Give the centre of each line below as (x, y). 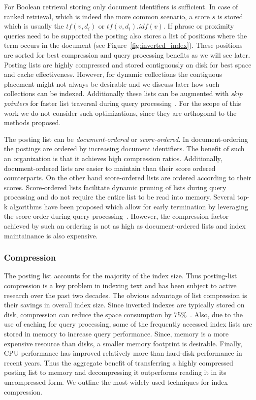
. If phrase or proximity (199, 26)
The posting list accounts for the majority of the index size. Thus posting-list (121, 276)
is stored (230, 16)
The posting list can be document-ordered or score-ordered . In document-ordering (126, 139)
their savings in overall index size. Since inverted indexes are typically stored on (124, 305)
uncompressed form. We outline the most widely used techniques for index (116, 382)
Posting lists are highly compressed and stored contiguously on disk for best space (128, 64)
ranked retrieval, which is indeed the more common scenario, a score (107, 16)
